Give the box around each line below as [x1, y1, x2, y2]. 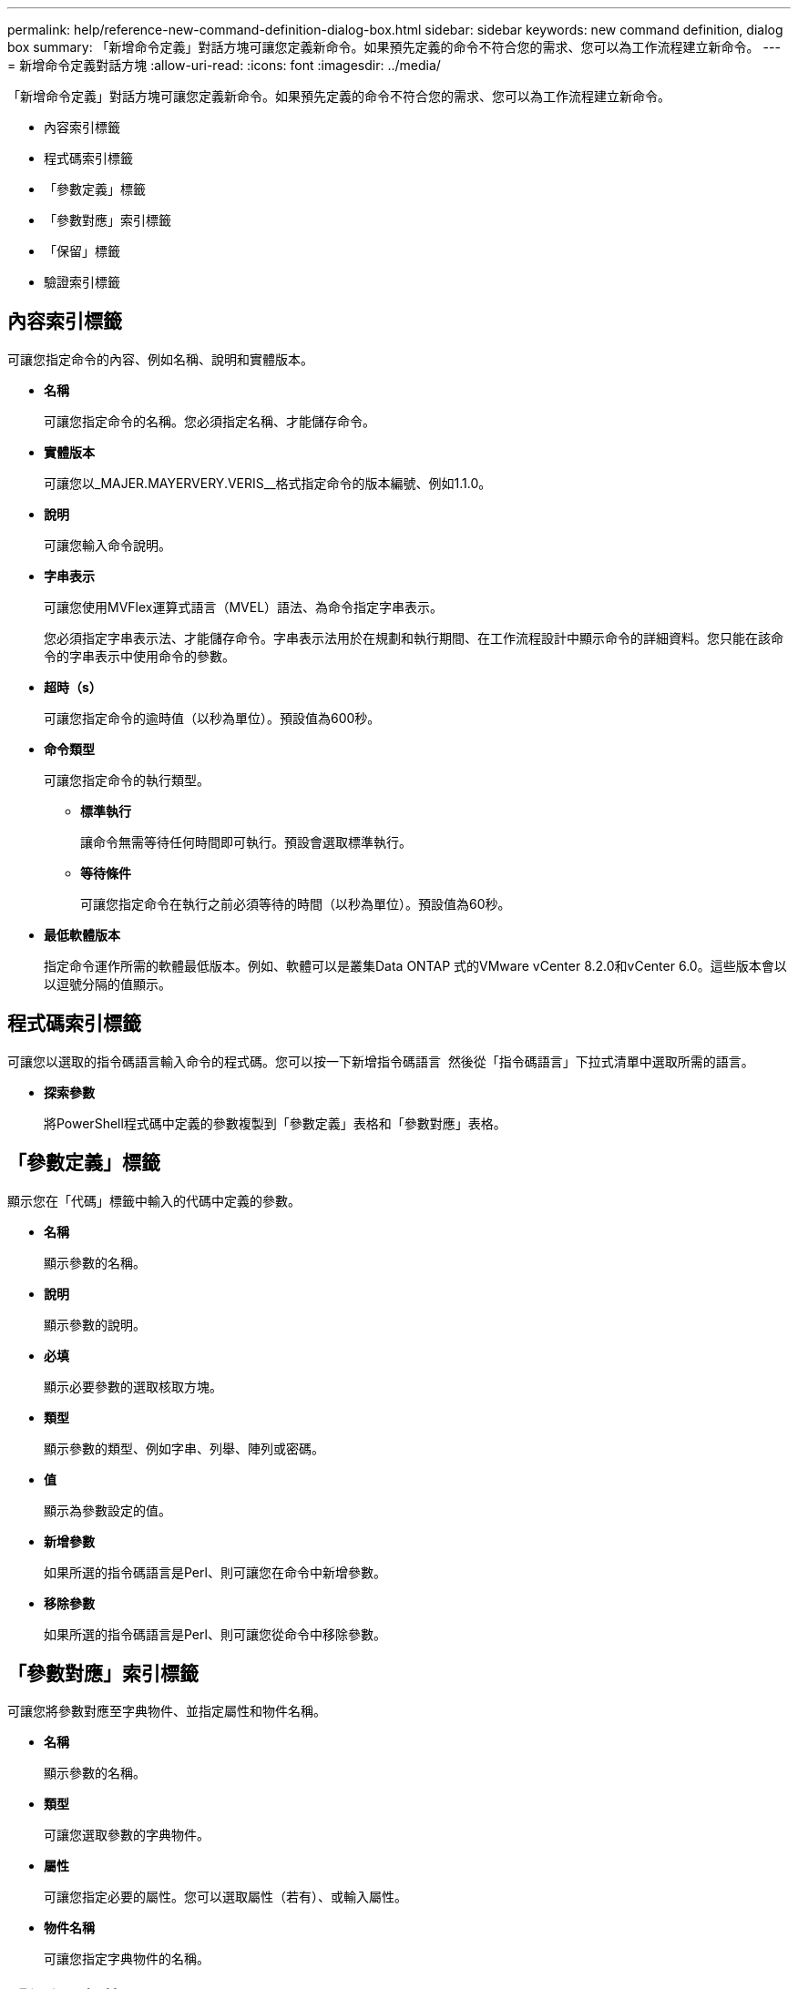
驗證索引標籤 [44, 274, 120, 290]
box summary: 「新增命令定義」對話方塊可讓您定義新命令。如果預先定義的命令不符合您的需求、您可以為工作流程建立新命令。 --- [7, 39, 781, 55]
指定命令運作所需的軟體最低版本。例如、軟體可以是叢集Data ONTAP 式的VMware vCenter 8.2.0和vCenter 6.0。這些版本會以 [44, 957, 787, 974]
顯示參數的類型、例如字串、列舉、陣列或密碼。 [44, 1440, 324, 1456]
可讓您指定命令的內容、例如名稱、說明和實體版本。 [7, 351, 313, 367]
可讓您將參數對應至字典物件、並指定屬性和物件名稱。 [7, 1703, 326, 1719]
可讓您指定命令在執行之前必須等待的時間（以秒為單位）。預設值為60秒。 [80, 895, 511, 912]
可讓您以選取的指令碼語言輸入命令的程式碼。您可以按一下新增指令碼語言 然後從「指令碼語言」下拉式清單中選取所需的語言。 [7, 1053, 754, 1069]
